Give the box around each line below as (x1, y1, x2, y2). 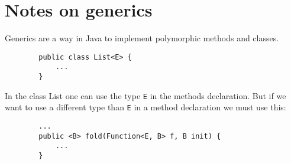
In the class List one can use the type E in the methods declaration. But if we (5, 89, 286, 101)
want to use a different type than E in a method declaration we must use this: (5, 101, 286, 113)
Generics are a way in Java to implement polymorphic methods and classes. (5, 32, 279, 44)
